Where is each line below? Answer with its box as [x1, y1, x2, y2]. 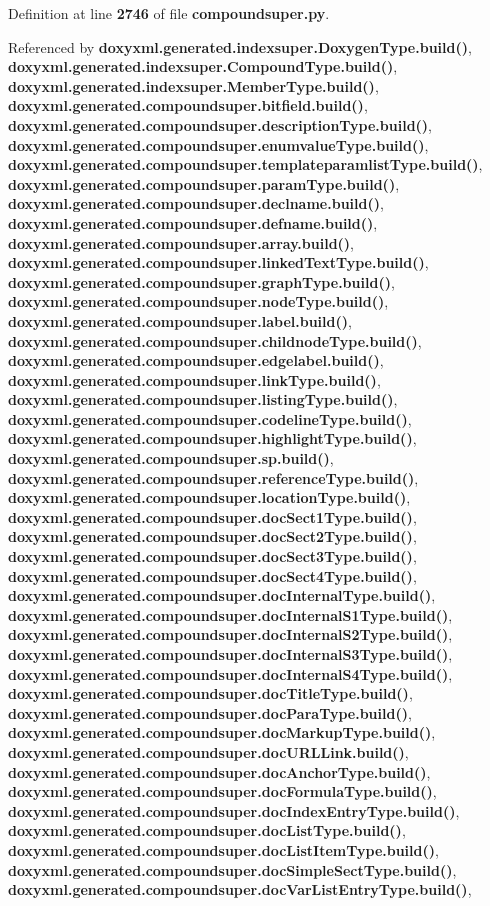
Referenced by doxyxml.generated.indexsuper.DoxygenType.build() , [8, 36, 472, 57]
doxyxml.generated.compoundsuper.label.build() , [8, 310, 352, 331]
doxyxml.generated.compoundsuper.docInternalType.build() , [8, 585, 436, 606]
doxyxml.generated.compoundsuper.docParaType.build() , [8, 702, 412, 723]
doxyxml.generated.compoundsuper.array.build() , [8, 232, 355, 253]
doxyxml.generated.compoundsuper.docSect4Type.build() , [8, 565, 417, 586]
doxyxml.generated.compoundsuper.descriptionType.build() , [8, 114, 433, 135]
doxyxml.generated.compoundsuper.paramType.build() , [8, 173, 400, 194]
